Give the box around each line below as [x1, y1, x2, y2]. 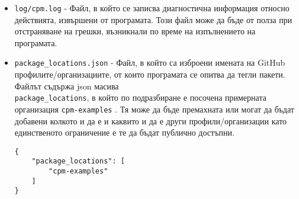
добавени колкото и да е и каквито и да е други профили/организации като [14, 114, 287, 127]
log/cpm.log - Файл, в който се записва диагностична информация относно [14, 2, 290, 14]
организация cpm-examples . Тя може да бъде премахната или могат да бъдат [14, 102, 294, 115]
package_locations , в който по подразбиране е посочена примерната [14, 91, 266, 104]
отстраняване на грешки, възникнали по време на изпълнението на [14, 25, 256, 37]
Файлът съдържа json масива [14, 79, 119, 92]
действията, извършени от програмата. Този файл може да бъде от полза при [14, 13, 292, 25]
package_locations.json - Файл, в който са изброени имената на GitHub [14, 56, 285, 69]
